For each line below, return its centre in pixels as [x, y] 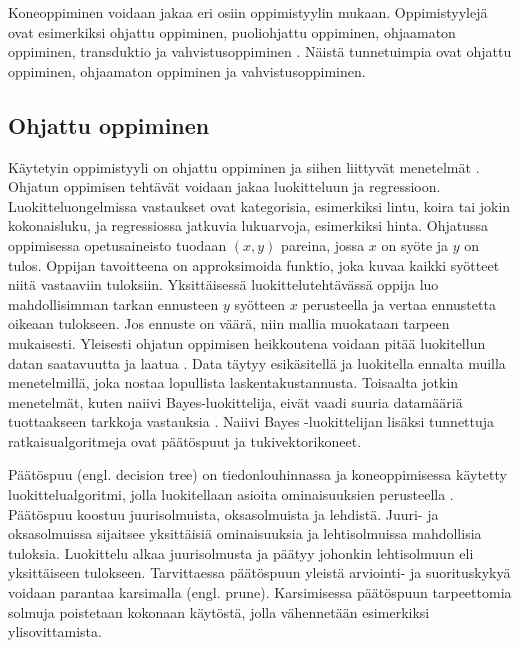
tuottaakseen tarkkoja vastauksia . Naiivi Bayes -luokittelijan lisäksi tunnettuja [251, 421]
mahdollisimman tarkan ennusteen [113, 303]
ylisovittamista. [55, 631]
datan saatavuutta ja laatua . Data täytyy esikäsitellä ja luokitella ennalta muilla [257, 362]
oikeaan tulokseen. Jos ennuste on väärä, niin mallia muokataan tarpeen [229, 323]
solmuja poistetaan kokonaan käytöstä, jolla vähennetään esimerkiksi [219, 611]
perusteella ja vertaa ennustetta [399, 303]
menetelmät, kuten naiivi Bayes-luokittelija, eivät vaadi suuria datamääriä [235, 401]
